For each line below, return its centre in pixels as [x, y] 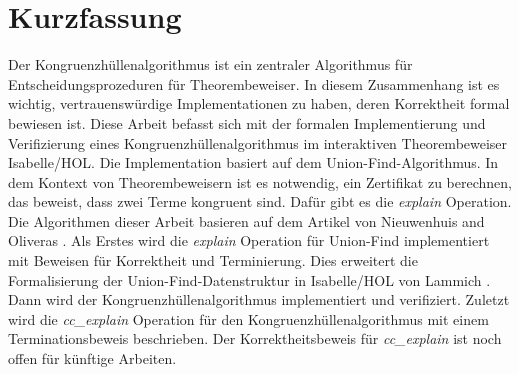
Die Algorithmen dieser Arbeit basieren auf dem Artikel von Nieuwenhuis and [246, 220]
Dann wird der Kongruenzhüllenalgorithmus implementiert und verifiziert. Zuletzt [259, 299]
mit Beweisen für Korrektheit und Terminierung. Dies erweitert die [213, 260]
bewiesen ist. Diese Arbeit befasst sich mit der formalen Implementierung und [247, 122]
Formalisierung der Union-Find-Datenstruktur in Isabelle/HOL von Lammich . [249, 279]
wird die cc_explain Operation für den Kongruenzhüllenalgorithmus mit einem [248, 318]
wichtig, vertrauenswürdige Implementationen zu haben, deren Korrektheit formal [259, 103]
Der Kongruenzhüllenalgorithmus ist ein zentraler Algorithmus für [210, 64]
